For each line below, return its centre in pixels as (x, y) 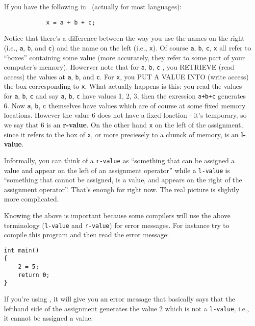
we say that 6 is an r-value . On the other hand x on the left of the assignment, (124, 124)
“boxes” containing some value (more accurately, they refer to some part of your (125, 57)
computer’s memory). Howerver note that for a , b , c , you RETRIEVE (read (119, 67)
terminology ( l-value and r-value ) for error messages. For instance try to (117, 225)
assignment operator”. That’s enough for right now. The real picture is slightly (122, 189)
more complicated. (32, 199)
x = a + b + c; (71, 22)
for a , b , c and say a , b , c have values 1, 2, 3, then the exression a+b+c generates (125, 96)
